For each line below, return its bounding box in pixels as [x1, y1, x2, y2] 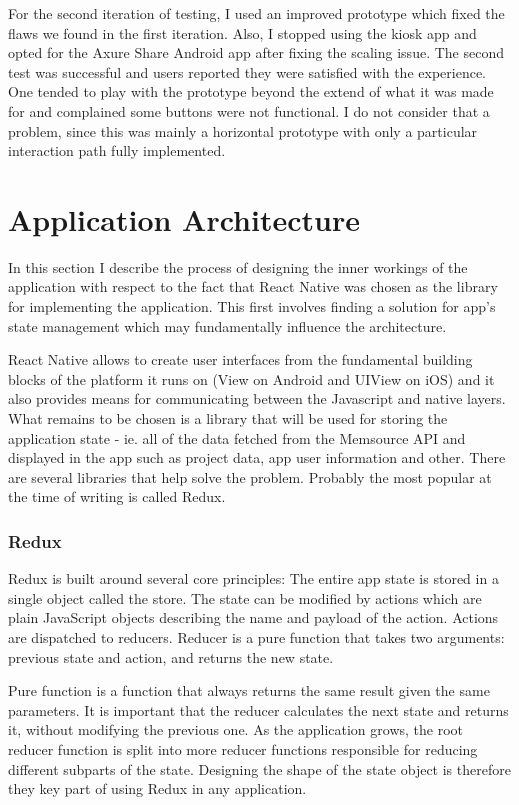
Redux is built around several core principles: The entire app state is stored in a [8, 568, 499, 589]
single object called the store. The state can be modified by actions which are [8, 587, 482, 608]
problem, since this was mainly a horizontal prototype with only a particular [8, 120, 478, 141]
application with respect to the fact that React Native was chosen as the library [8, 276, 498, 297]
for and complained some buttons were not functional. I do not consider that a [8, 100, 490, 121]
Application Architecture [8, 198, 360, 239]
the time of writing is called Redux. [8, 486, 226, 507]
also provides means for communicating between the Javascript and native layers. [8, 388, 506, 409]
